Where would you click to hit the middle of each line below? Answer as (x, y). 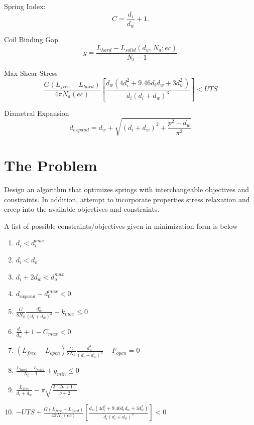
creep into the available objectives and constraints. (82, 209)
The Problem (51, 165)
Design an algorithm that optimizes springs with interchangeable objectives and (126, 189)
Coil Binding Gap (31, 39)
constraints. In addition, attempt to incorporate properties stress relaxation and (127, 199)
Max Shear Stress (31, 73)
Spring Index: (25, 6)
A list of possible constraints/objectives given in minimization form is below (121, 226)
